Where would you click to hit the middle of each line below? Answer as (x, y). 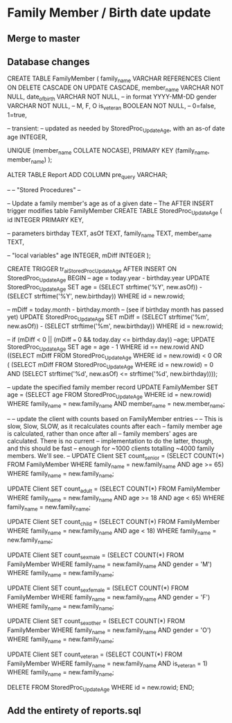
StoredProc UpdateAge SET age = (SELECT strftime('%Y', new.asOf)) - (105, 288)
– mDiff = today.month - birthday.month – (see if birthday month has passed (115, 309)
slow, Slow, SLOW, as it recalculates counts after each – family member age (115, 426)
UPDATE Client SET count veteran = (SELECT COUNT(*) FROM (95, 655)
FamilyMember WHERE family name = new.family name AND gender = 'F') (109, 598)
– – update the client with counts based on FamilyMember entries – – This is (115, 418)
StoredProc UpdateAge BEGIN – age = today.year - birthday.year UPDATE (108, 279)
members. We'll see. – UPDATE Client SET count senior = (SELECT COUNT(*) (116, 456)
